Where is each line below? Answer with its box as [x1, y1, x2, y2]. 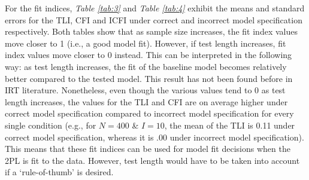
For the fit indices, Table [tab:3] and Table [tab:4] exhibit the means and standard [5, 2, 305, 14]
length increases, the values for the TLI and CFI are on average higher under [5, 95, 288, 108]
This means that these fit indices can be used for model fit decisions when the [5, 142, 290, 155]
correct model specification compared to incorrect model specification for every [5, 107, 294, 120]
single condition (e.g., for [5, 118, 96, 131]
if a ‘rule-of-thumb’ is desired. [5, 166, 114, 178]
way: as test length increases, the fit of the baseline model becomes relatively [5, 60, 287, 72]
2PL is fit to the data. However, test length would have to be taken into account [5, 154, 300, 166]
